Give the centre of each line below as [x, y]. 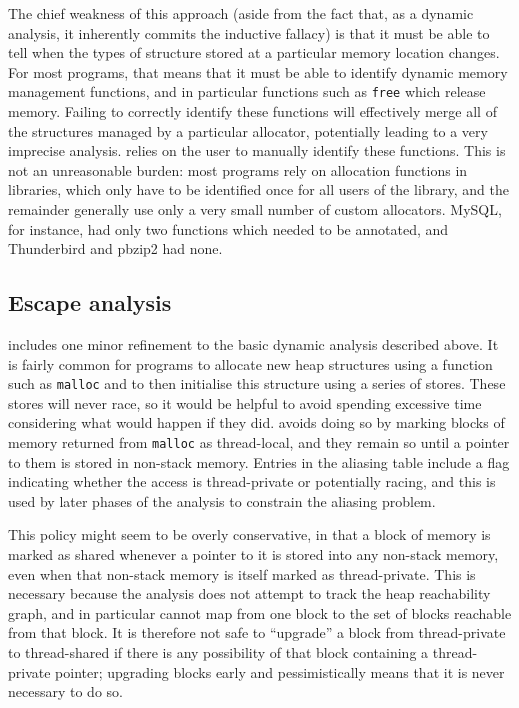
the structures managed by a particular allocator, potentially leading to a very [248, 130]
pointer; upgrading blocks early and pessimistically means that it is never [280, 671]
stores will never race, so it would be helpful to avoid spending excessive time [245, 402]
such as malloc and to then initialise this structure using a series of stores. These [257, 383]
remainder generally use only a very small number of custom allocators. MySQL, [255, 209]
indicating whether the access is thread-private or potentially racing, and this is [252, 481]
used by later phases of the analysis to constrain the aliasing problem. [222, 500]
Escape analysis [90, 302]
